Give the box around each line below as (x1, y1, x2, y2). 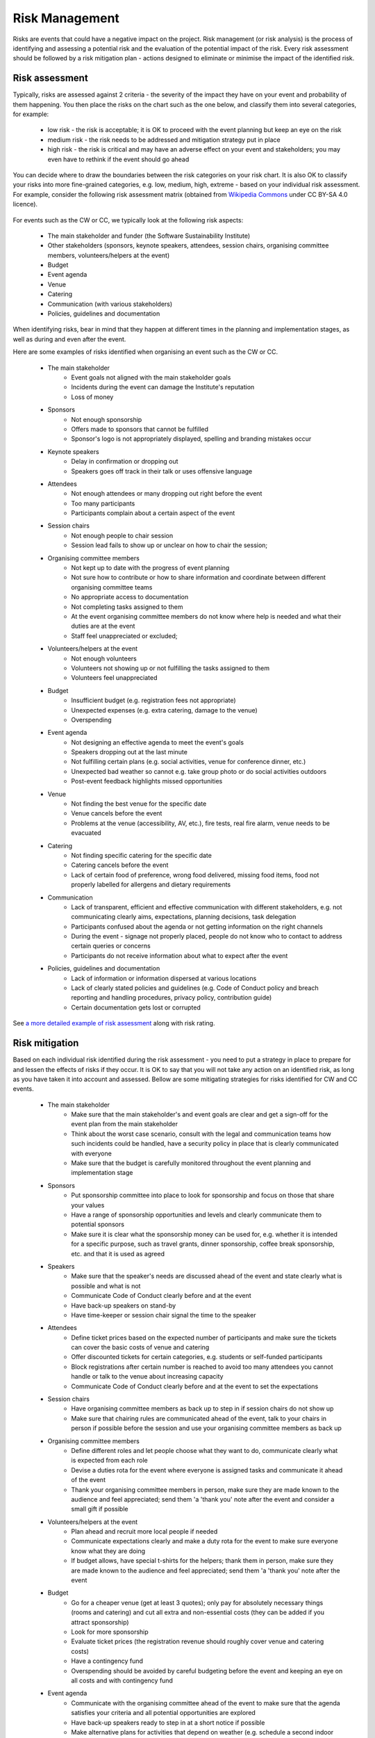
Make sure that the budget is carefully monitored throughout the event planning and (71, 1159, 311, 1167)
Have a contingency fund (71, 1657, 144, 1665)
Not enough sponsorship (71, 415, 142, 423)
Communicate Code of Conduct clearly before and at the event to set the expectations (71, 1382, 319, 1390)
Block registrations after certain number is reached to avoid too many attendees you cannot (71, 1363, 333, 1371)
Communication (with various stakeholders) (47, 300, 173, 308)
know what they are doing (71, 1547, 146, 1555)
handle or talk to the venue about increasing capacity (71, 1372, 224, 1381)
